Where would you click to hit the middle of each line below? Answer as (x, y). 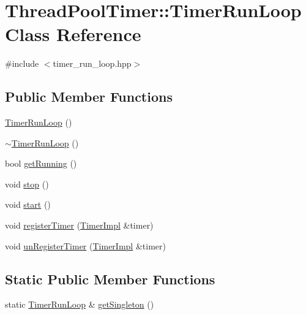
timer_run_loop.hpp (92, 63)
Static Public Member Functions (110, 279)
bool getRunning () (41, 163)
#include (22, 63)
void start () (28, 204)
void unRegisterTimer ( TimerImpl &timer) (85, 245)
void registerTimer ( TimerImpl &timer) (79, 225)
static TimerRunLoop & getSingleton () (80, 304)
